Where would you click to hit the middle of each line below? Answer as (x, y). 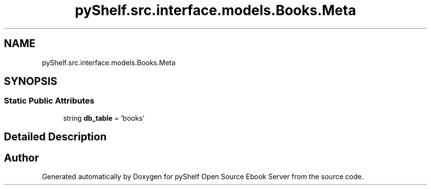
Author (21, 158)
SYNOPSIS (31, 81)
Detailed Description (55, 137)
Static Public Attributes (49, 101)
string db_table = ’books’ (104, 118)
